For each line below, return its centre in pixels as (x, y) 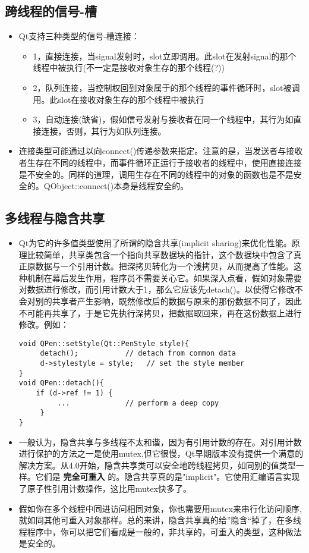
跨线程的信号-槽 (51, 11)
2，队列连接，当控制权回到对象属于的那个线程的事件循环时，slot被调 (166, 87)
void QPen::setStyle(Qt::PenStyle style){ (104, 343)
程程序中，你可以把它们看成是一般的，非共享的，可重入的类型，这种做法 (160, 531)
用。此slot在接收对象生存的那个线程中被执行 (119, 99)
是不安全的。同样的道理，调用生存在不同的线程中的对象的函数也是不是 (156, 174)
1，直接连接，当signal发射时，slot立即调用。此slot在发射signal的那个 (165, 56)
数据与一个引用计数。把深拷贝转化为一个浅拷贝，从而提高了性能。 (164, 266)
